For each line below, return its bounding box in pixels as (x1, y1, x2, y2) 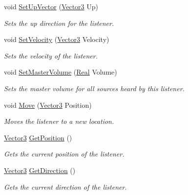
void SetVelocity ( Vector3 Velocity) (4, 34, 109, 44)
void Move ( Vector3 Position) (4, 99, 92, 110)
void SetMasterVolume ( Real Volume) (4, 67, 117, 77)
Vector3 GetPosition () (4, 132, 72, 142)
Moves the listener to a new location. (4, 116, 114, 126)
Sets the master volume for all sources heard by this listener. (4, 83, 185, 93)
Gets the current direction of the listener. (4, 181, 127, 192)
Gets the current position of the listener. (4, 149, 125, 159)
